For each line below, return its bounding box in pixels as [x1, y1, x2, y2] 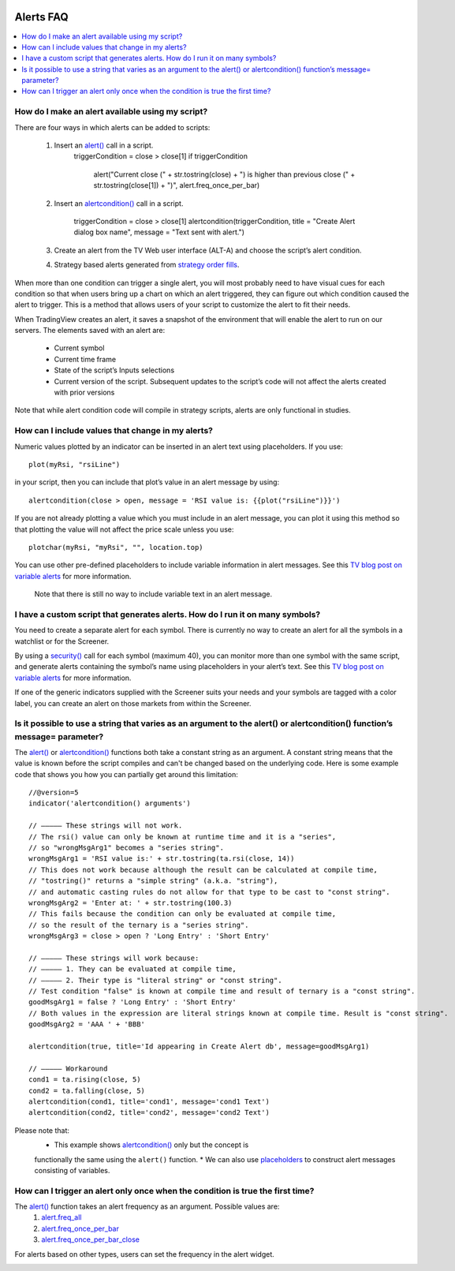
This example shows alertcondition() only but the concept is [54, 1140, 249, 1150]
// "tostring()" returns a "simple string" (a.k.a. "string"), [28, 877, 278, 885]
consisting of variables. [34, 1165, 110, 1175]
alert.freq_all [41, 1213, 82, 1222]
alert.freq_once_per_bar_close [41, 1235, 140, 1244]
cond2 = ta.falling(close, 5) [28, 1086, 146, 1095]
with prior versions [54, 387, 115, 398]
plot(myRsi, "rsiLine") [28, 460, 121, 469]
